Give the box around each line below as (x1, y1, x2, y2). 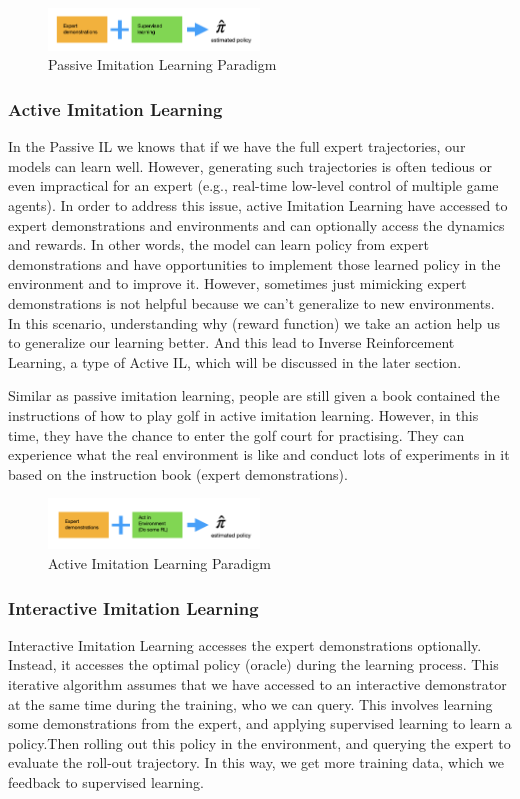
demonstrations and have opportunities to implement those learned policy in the (8, 253, 501, 274)
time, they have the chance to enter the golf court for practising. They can (8, 424, 465, 445)
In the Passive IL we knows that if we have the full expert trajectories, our (8, 136, 466, 157)
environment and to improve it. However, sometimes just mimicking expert (8, 273, 467, 294)
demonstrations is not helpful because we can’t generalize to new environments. (8, 293, 495, 314)
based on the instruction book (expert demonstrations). (8, 463, 348, 484)
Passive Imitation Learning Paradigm (48, 54, 277, 75)
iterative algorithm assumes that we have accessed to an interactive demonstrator (8, 674, 507, 695)
